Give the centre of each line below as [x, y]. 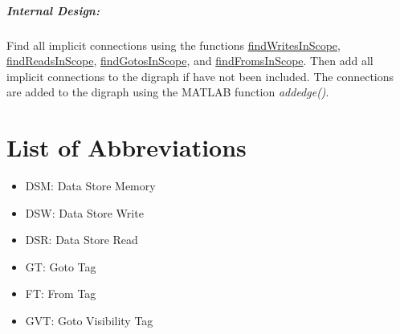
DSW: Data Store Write [84, 212]
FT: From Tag [61, 293]
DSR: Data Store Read [82, 240]
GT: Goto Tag [61, 266]
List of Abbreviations [127, 147]
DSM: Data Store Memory [90, 186]
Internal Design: [53, 10]
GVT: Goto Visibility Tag [89, 321]
